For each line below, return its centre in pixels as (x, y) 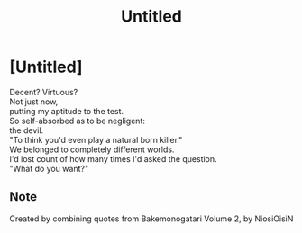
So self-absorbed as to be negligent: (78, 121)
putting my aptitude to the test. (67, 111)
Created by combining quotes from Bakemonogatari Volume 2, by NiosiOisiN (151, 219)
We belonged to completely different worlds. (92, 149)
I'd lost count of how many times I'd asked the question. (114, 158)
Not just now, (34, 102)
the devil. (27, 130)
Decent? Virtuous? (44, 92)
